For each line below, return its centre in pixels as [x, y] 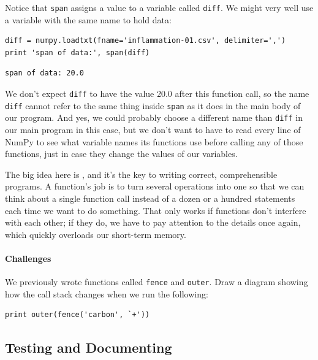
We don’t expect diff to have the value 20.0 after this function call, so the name [157, 94]
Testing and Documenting [89, 347]
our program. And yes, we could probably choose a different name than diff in [154, 117]
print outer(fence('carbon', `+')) [78, 315]
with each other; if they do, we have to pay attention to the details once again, [153, 222]
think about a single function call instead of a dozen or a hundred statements [150, 198]
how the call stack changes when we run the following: [107, 293]
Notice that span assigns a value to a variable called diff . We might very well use [159, 7]
